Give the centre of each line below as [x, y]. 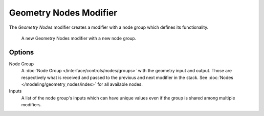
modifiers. [32, 105]
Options [22, 52]
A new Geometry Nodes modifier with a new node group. [79, 38]
